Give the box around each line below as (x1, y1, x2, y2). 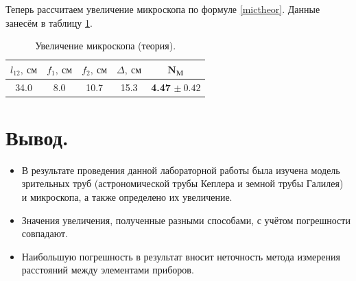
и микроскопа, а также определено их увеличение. (21, 190, 233, 204)
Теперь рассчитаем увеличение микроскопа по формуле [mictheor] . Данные (5, 2, 320, 16)
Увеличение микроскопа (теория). (35, 38, 176, 53)
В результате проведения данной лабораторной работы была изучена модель (21, 162, 340, 177)
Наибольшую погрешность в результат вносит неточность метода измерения (21, 249, 340, 263)
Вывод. (5, 123, 69, 151)
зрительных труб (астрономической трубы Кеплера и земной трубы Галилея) (21, 176, 344, 191)
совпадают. (21, 226, 68, 241)
